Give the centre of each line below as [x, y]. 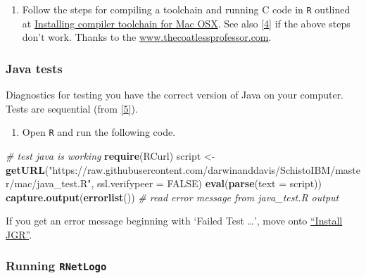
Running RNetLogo [56, 266]
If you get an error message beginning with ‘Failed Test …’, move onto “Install [174, 221]
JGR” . [19, 234]
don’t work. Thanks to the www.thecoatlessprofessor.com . [147, 37]
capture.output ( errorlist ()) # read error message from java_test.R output [172, 197]
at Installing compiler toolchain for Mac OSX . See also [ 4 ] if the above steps [186, 23]
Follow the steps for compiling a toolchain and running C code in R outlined [186, 9]
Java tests [34, 68]
